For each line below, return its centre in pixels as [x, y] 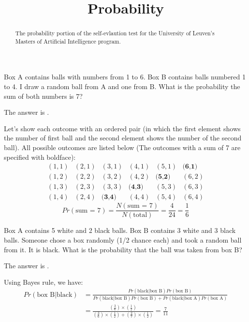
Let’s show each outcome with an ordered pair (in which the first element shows [122, 128]
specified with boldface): [40, 157]
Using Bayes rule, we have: [44, 282]
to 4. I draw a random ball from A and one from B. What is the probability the [122, 86]
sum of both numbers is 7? [43, 96]
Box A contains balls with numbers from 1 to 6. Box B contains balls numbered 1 [125, 77]
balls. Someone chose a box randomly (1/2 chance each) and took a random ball [123, 240]
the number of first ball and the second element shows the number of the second [123, 138]
